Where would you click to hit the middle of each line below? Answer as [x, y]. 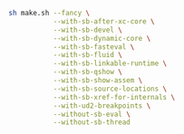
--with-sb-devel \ [88, 30]
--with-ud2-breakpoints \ [102, 105]
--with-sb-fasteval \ [94, 47]
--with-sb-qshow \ [88, 72]
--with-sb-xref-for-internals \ [114, 97]
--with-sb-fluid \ [88, 55]
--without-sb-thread [92, 122]
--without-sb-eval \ [92, 114]
